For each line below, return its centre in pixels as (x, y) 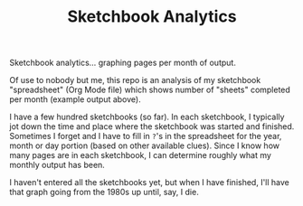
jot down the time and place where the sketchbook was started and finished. (152, 126)
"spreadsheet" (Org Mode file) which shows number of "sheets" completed (150, 90)
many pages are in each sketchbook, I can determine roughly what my (140, 155)
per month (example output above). (76, 99)
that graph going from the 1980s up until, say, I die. (104, 192)
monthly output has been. (57, 165)
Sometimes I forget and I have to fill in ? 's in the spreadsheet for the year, (146, 136)
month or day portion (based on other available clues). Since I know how (145, 145)
